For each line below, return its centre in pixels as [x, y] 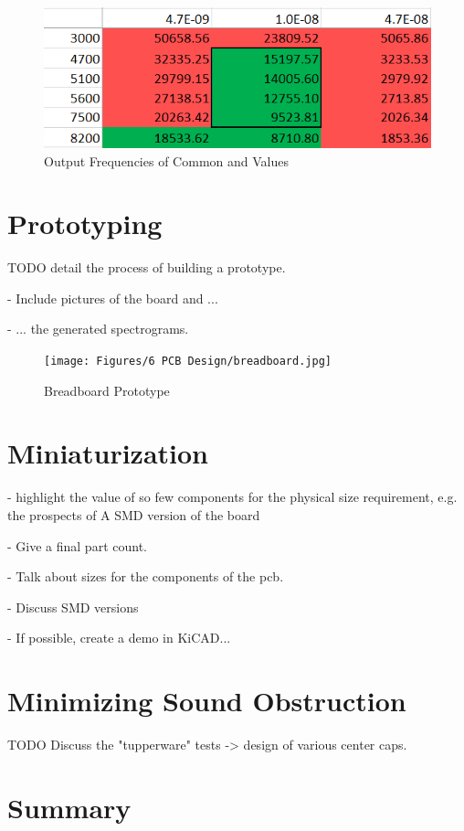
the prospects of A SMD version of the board [134, 514]
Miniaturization [108, 453]
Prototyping [85, 224]
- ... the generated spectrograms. [98, 329]
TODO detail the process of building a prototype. [147, 267]
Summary [69, 807]
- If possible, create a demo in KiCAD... [119, 638]
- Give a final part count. [77, 545]
